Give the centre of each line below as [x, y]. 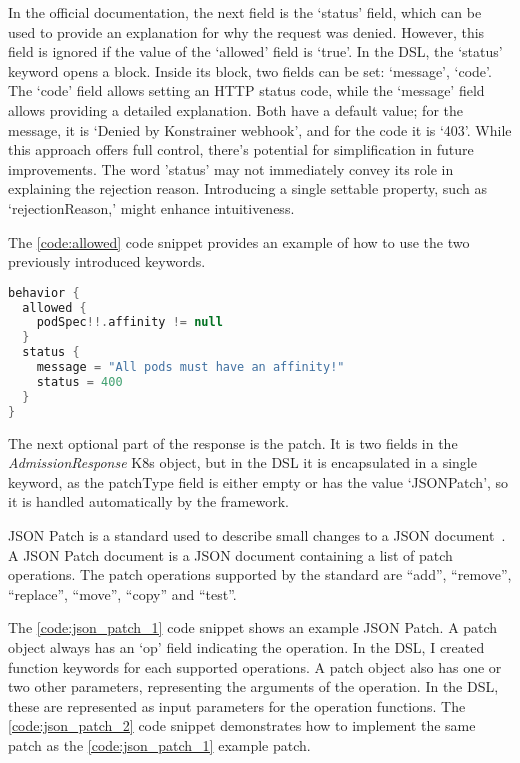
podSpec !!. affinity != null [129, 322]
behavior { [44, 292]
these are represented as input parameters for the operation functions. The [237, 705]
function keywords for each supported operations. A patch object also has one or [255, 666]
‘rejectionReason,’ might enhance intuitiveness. [151, 207]
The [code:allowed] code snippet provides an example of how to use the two [239, 241]
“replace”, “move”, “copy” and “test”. [122, 593]
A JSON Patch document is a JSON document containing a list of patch [230, 554]
